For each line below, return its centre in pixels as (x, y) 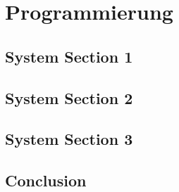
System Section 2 (69, 97)
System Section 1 (69, 56)
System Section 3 (69, 139)
